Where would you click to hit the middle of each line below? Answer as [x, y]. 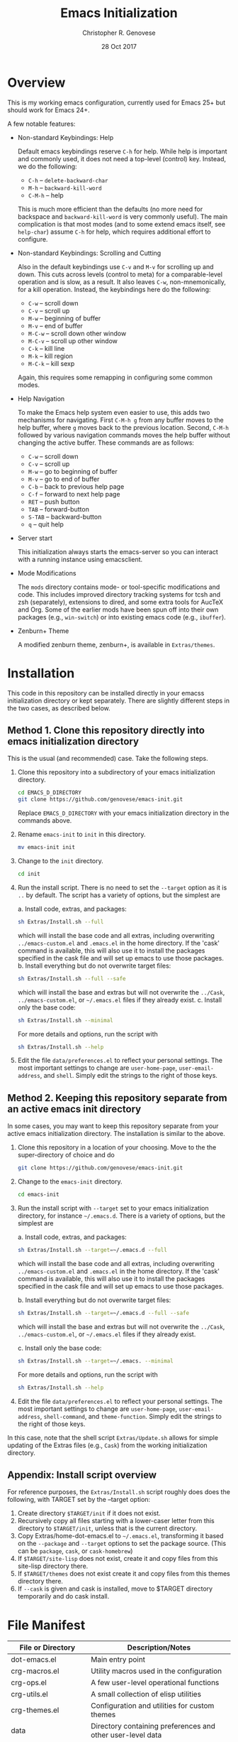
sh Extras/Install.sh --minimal [65, 1020]
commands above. [45, 821]
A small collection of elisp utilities [146, 1694]
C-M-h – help [46, 195]
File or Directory [47, 1648]
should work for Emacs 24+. [49, 110]
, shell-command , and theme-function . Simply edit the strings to [131, 1416]
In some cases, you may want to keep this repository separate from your [113, 1126]
